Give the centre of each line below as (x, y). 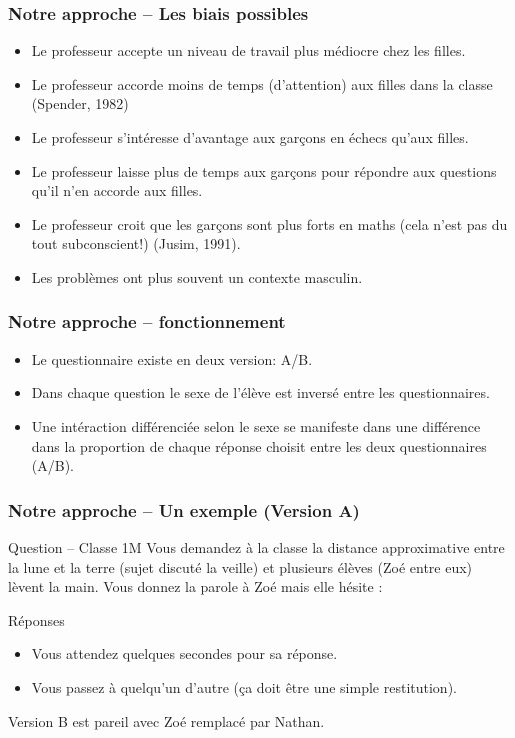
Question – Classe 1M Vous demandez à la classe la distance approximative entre (256, 546)
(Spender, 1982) (80, 103)
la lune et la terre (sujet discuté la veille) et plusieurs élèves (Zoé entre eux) (240, 566)
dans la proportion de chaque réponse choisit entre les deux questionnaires (259, 445)
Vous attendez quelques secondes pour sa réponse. (184, 653)
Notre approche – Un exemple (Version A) (184, 509)
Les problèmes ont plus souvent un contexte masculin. (197, 276)
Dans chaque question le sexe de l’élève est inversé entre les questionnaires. (260, 392)
